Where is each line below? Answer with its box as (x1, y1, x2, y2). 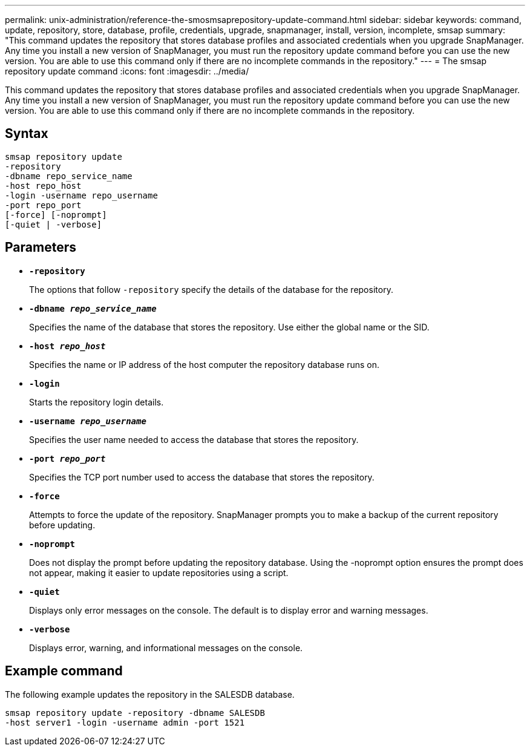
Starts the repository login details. (29, 396, 164, 407)
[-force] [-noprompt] (5, 209, 107, 220)
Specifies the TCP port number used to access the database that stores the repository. (29, 471, 375, 482)
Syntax (5, 126, 48, 142)
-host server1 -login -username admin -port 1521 (5, 717, 245, 727)
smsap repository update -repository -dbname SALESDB (5, 707, 265, 718)
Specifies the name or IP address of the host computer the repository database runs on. (29, 359, 380, 370)
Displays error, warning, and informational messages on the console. (29, 642, 303, 653)
